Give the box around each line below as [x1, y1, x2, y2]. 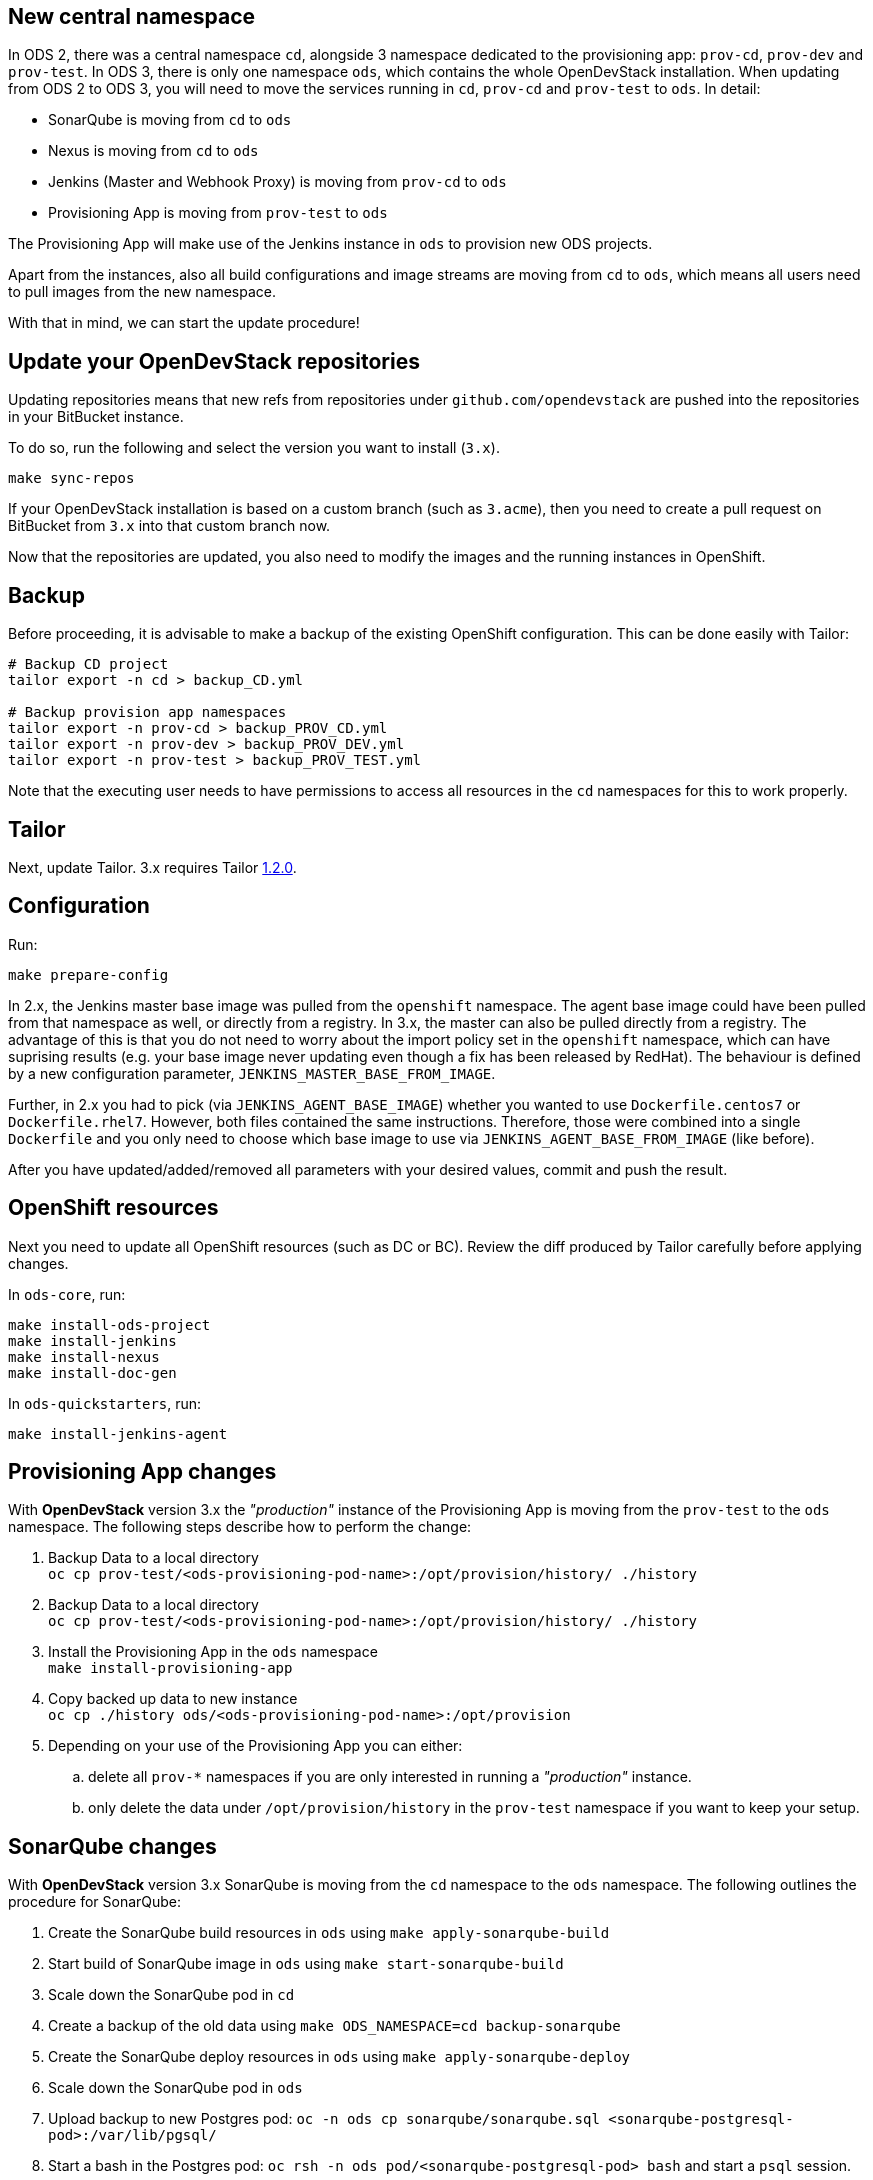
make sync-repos [8, 470, 135, 487]
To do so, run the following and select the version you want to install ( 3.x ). [8, 439, 500, 457]
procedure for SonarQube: [8, 1893, 182, 1911]
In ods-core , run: [8, 1285, 126, 1303]
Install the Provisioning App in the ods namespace [48, 1643, 378, 1661]
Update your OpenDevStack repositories [8, 348, 420, 374]
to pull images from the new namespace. [8, 283, 276, 301]
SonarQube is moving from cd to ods [48, 111, 292, 129]
